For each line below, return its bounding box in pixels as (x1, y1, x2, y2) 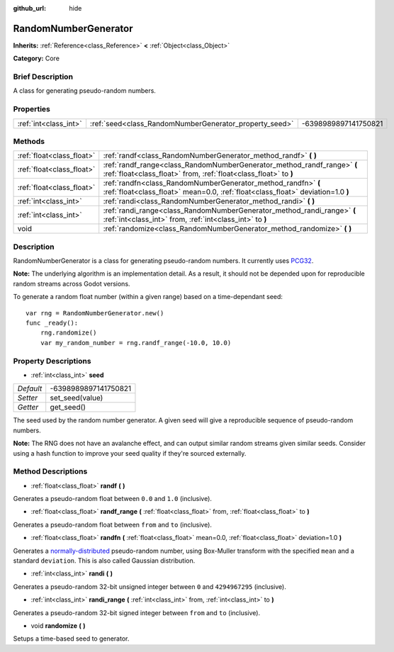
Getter (17, 403, 39, 412)
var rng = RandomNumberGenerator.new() (26, 309, 164, 317)
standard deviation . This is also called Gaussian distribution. (13, 556, 196, 565)
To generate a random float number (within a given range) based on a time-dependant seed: (13, 293, 283, 301)
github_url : (13, 4, 46, 12)
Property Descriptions (13, 356, 91, 366)
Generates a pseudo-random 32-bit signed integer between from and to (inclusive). (13, 608, 261, 617)
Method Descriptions (13, 466, 88, 476)
